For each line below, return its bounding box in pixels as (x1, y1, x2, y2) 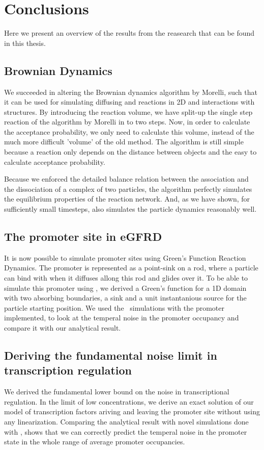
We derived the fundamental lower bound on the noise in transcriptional (4, 386, 229, 397)
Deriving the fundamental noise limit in (4, 347, 217, 363)
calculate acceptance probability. (4, 156, 105, 167)
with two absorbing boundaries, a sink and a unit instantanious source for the (4, 292, 247, 303)
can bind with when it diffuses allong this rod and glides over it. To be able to (4, 272, 248, 283)
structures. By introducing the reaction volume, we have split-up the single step (4, 106, 253, 117)
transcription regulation (4, 362, 132, 378)
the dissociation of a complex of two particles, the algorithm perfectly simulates (4, 183, 252, 194)
